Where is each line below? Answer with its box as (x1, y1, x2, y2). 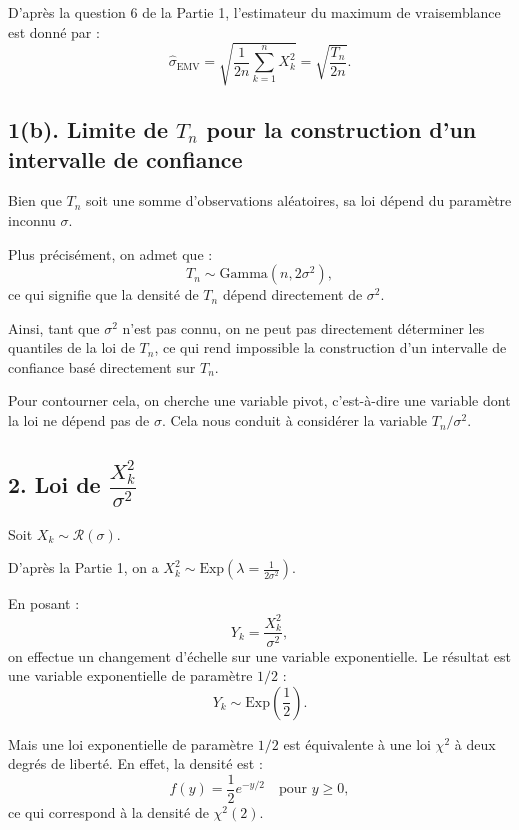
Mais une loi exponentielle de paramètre (8, 733, 254, 754)
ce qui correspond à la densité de (8, 802, 209, 823)
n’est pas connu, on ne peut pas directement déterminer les (122, 317, 485, 338)
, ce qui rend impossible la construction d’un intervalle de (154, 337, 507, 358)
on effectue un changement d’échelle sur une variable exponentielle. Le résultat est (8, 645, 511, 666)
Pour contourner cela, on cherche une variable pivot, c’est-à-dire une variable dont (8, 390, 511, 411)
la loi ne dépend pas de (8, 410, 150, 431)
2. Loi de (8, 469, 101, 500)
